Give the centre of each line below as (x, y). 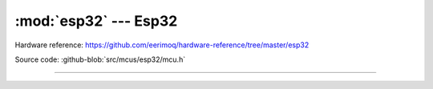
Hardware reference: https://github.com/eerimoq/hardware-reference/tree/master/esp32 (162, 45)
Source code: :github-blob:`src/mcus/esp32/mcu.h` (100, 59)
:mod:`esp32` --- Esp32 (96, 21)
